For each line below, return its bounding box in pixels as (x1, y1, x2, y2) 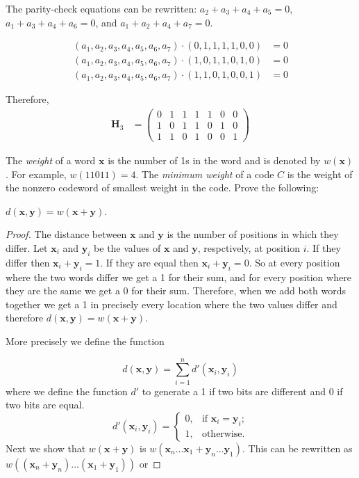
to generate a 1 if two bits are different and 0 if (142, 383, 343, 398)
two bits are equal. (6, 397, 85, 412)
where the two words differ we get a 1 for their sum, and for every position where (6, 269, 351, 284)
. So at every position (249, 255, 340, 269)
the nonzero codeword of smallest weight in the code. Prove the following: (6, 180, 319, 195)
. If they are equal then (100, 255, 199, 269)
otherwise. (201, 429, 245, 439)
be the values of (94, 241, 161, 255)
